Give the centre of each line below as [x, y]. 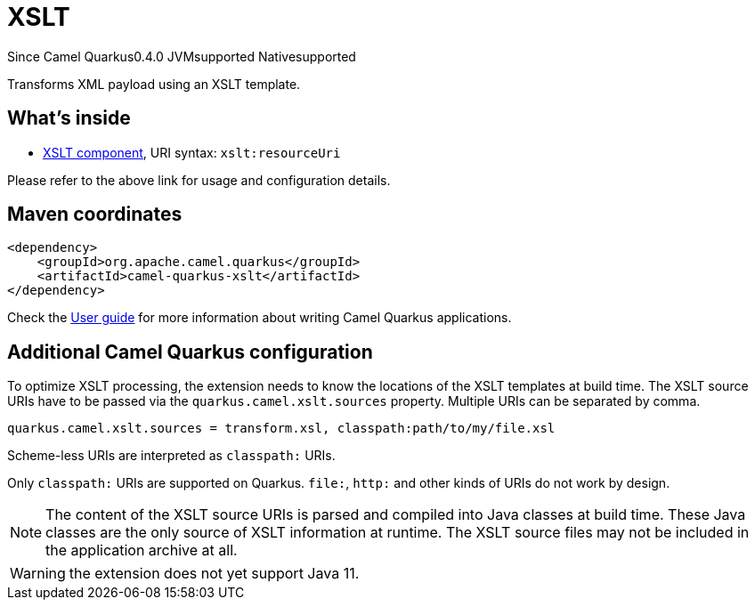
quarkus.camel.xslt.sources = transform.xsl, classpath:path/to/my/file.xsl [281, 429]
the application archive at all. [142, 550]
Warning [38, 574]
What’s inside [69, 118]
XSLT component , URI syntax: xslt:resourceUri [192, 152]
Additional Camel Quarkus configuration [190, 352]
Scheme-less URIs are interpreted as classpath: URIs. [171, 456]
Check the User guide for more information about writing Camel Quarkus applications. [260, 318]
